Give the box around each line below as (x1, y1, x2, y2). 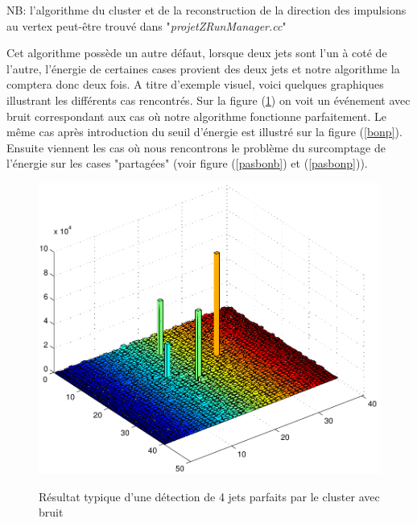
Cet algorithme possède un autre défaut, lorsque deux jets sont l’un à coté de (6, 44, 387, 61)
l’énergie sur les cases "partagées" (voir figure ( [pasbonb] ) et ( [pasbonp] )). (6, 155, 368, 172)
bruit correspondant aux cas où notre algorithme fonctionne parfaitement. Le (6, 107, 386, 124)
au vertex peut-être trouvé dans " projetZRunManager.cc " (6, 17, 287, 34)
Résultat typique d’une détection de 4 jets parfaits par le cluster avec (39, 488, 380, 504)
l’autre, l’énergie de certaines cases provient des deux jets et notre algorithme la (6, 60, 400, 77)
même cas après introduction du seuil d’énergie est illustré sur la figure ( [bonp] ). (6, 123, 403, 140)
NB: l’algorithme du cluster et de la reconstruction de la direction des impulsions (6, 2, 407, 18)
